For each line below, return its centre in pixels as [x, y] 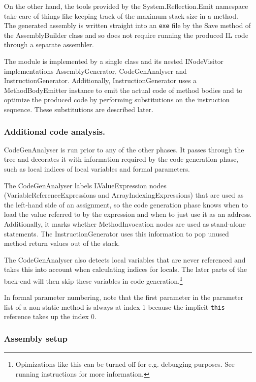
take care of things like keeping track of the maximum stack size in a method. [121, 15]
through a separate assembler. [49, 44]
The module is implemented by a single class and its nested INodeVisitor [114, 61]
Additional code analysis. [55, 131]
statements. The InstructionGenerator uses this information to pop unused [116, 233]
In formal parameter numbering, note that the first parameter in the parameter [124, 297]
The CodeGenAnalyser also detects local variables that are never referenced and [125, 259]
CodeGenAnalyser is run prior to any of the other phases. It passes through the [124, 149]
